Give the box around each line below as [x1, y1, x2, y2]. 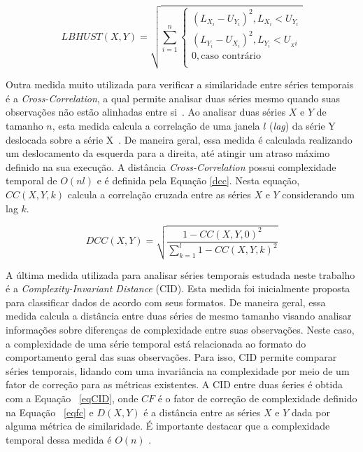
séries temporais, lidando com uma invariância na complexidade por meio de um [6, 363, 350, 378]
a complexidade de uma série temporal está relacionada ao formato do [6, 336, 306, 350]
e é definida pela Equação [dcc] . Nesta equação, [97, 173, 300, 188]
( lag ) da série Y [269, 118, 336, 133]
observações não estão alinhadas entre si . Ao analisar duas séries [6, 104, 286, 119]
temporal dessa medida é [6, 432, 112, 446]
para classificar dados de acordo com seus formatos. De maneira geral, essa [6, 294, 326, 309]
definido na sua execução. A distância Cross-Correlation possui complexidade [6, 159, 336, 174]
